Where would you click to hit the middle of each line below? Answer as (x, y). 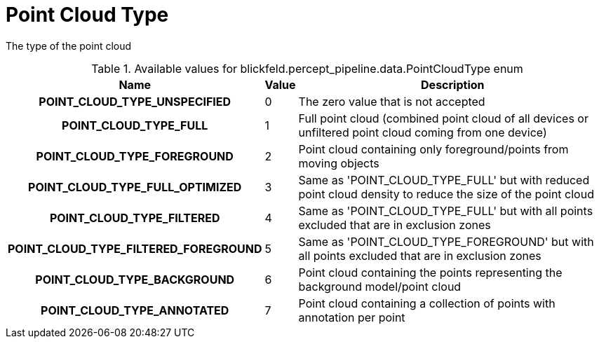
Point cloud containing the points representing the (430, 272)
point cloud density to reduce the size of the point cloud (446, 194)
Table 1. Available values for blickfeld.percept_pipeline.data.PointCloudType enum (307, 68)
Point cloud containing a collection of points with (427, 303)
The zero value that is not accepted (392, 101)
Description (453, 84)
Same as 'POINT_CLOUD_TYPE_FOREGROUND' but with (446, 241)
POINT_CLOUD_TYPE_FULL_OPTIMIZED (135, 187)
